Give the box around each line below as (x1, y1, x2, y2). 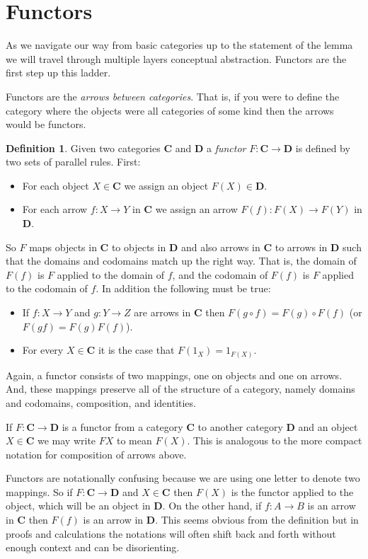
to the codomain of (6, 281, 88, 296)
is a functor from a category (62, 419, 183, 434)
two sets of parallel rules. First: (6, 154, 141, 169)
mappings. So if (6, 484, 73, 499)
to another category (197, 419, 283, 434)
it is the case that (98, 342, 175, 357)
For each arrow (22, 202, 88, 217)
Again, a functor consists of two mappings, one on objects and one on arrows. (6, 367, 343, 382)
